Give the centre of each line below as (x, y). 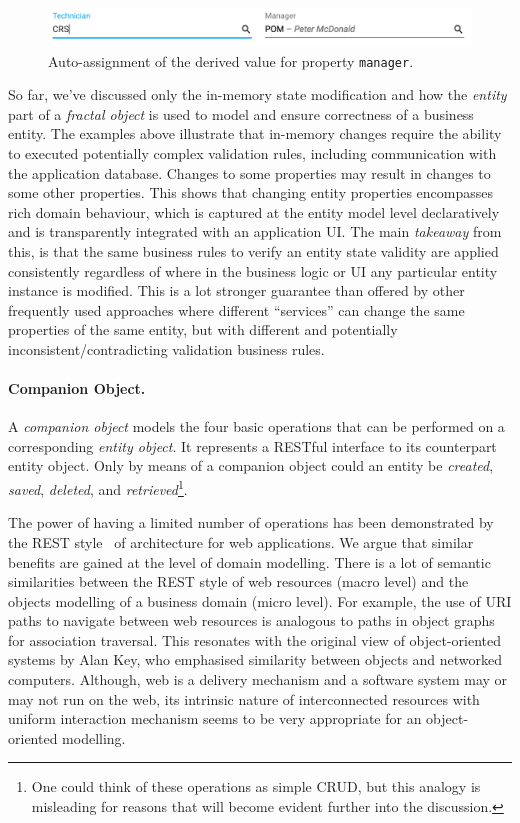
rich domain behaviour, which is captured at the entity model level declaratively (254, 211)
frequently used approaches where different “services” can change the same (236, 309)
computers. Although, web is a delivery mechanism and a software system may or (258, 679)
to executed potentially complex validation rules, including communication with (252, 152)
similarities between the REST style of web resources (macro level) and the (238, 581)
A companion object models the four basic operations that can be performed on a (256, 426)
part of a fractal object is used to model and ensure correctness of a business (241, 113)
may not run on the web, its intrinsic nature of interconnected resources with (244, 698)
